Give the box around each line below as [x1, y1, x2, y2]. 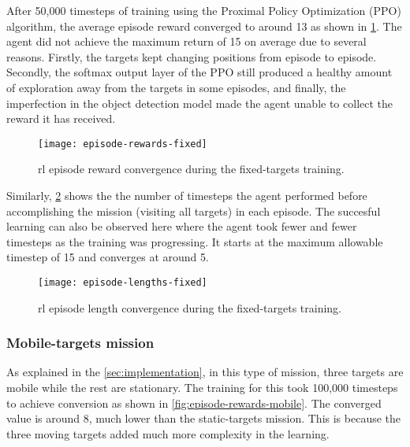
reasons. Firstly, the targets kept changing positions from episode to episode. [6, 48, 377, 65]
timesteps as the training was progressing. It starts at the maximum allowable [6, 233, 383, 249]
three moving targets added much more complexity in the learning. [6, 425, 330, 441]
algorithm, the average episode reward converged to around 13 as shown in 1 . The [6, 17, 402, 34]
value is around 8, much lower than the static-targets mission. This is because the [6, 410, 401, 427]
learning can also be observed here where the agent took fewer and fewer [6, 218, 357, 235]
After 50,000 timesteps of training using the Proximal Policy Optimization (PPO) [6, 2, 401, 18]
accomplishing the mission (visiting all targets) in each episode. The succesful [6, 202, 381, 219]
